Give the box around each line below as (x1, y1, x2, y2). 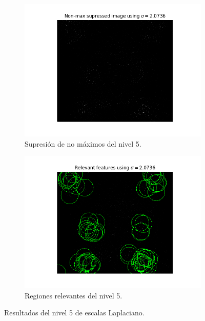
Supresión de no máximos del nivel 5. (25, 138, 141, 149)
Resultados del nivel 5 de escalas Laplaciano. (4, 307, 145, 318)
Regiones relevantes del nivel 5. (25, 290, 122, 300)
